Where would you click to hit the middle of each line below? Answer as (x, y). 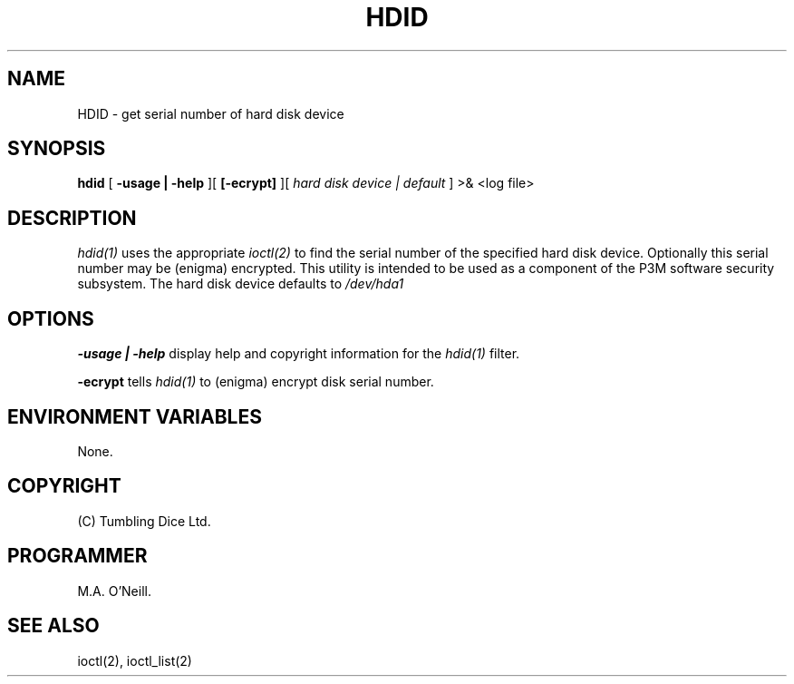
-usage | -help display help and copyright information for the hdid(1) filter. (299, 354)
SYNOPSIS (57, 149)
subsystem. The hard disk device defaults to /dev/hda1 (241, 284)
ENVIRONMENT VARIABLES (135, 416)
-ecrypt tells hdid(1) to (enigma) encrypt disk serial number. (256, 382)
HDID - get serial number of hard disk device (211, 113)
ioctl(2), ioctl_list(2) (135, 660)
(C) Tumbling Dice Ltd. (144, 521)
